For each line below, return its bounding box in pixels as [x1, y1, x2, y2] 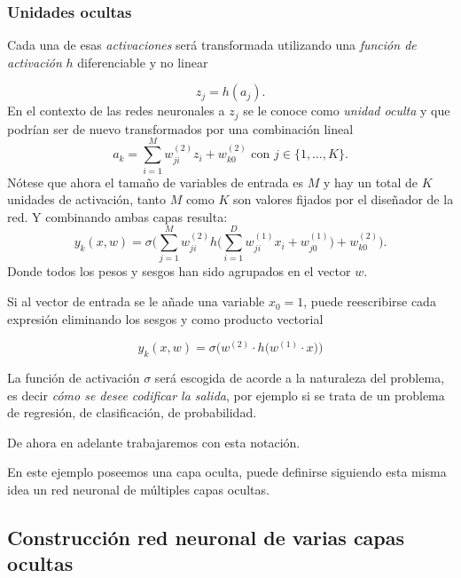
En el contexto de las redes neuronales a [7, 101, 225, 120]
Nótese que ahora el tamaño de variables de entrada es [7, 172, 303, 191]
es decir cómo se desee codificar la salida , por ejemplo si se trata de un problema [7, 385, 445, 404]
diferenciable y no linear [77, 52, 208, 71]
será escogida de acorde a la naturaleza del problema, [154, 368, 445, 387]
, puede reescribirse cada [303, 292, 436, 311]
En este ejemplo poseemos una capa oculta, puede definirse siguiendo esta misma [7, 463, 447, 481]
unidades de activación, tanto [7, 190, 166, 209]
